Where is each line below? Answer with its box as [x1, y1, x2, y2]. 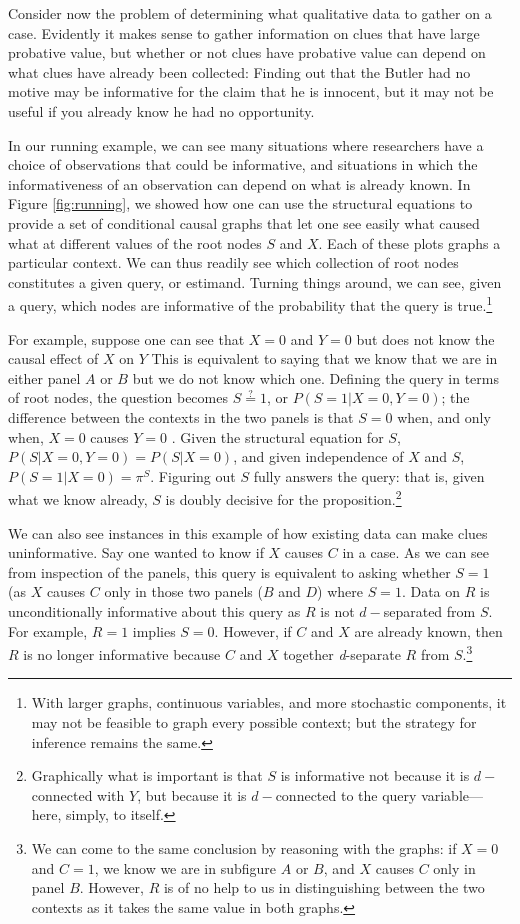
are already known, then [354, 620, 503, 641]
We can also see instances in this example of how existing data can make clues [8, 522, 488, 543]
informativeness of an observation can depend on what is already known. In [8, 173, 471, 194]
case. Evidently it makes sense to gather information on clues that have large [8, 22, 480, 43]
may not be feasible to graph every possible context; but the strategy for [31, 711, 477, 732]
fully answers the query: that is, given [253, 465, 485, 486]
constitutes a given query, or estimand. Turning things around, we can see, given [8, 271, 502, 292]
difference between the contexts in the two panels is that [8, 406, 354, 427]
